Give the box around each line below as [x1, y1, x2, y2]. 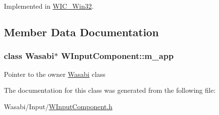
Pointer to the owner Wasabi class [4, 69, 106, 79]
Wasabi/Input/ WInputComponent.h [4, 101, 112, 111]
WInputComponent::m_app [61, 50, 174, 62]
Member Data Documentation [4, 24, 159, 39]
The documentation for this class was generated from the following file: [4, 85, 216, 95]
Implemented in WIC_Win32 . [4, 1, 94, 11]
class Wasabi [4, 50, 55, 62]
